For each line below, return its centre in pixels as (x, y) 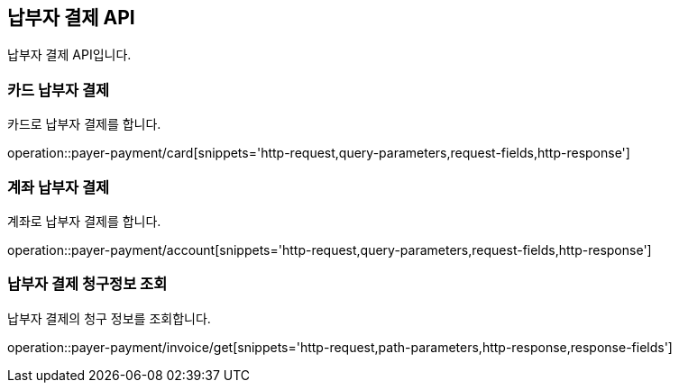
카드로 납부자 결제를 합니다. (84, 124)
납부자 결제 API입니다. (69, 55)
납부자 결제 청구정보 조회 (87, 284)
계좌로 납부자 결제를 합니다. (84, 221)
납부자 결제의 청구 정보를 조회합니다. (109, 318)
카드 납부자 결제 (59, 90)
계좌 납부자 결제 (59, 187)
